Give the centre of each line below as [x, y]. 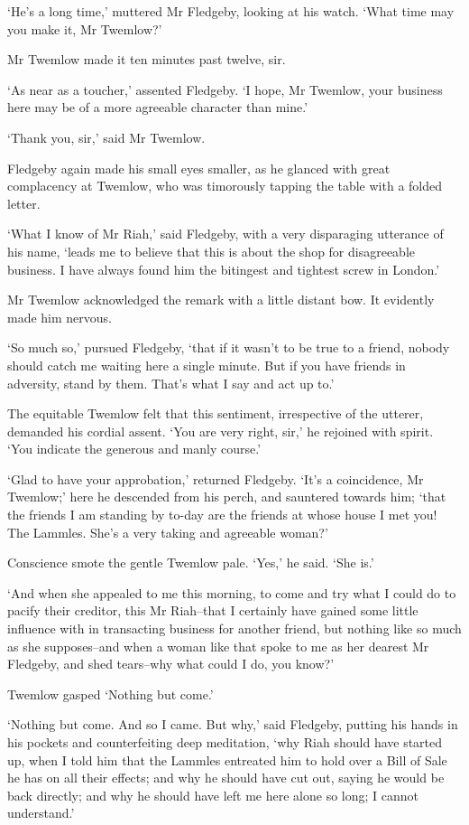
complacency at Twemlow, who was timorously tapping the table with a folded [225, 186]
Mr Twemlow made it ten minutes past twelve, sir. [147, 59]
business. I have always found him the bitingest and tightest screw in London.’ [224, 269]
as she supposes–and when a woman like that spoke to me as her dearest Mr [218, 646]
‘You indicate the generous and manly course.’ [134, 449]
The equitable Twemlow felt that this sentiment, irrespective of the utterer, [216, 413]
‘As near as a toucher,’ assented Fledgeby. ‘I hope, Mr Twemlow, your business [225, 89]
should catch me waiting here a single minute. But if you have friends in [207, 365]
